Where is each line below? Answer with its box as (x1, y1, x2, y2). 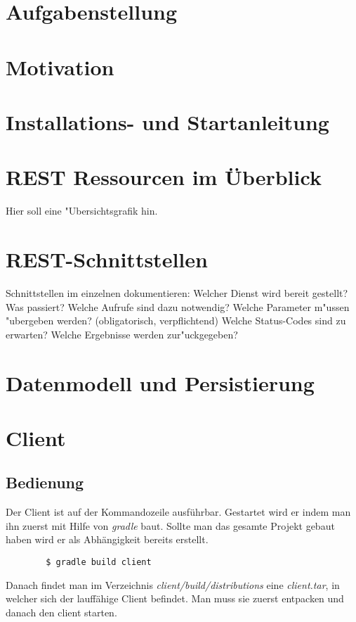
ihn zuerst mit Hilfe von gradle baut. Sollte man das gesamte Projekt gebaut (6, 518, 335, 533)
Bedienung (6, 471, 84, 493)
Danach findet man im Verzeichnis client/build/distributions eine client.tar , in (6, 577, 340, 592)
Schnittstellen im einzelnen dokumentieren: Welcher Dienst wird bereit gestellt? (6, 285, 348, 300)
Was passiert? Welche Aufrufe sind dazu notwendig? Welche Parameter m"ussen (6, 299, 350, 314)
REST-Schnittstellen (6, 245, 208, 274)
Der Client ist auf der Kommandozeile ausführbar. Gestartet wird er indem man (6, 504, 351, 519)
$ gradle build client (46, 557, 152, 568)
